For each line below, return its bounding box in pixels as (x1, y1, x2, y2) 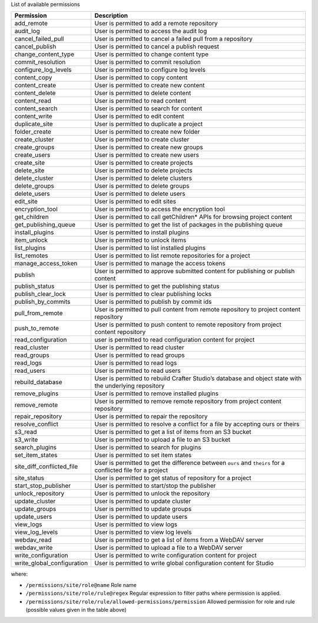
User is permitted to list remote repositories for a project (94, 251, 250, 260)
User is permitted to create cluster (94, 136, 190, 144)
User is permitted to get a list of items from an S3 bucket (94, 428, 251, 436)
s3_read (14, 428, 37, 436)
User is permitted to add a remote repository (94, 19, 218, 28)
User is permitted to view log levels (94, 528, 192, 536)
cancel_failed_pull (14, 35, 64, 43)
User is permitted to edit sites (94, 198, 177, 206)
